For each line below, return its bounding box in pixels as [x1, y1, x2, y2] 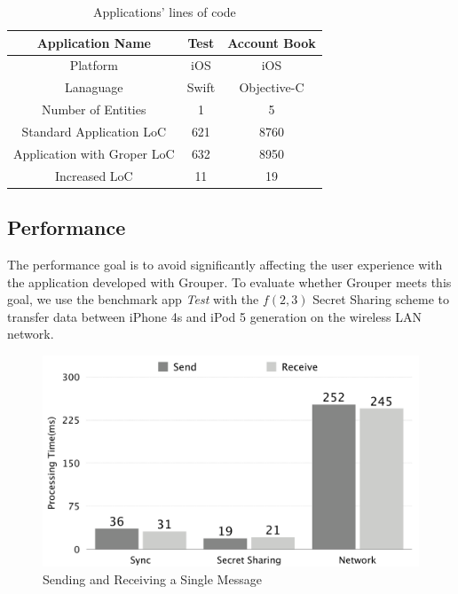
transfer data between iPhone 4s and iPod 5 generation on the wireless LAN [7, 307, 422, 325]
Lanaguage [65, 78, 123, 97]
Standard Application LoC [21, 121, 167, 140]
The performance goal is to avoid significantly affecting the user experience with [7, 254, 443, 273]
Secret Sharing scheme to [312, 290, 449, 309]
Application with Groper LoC [13, 144, 175, 162]
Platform [69, 56, 118, 74]
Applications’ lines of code [93, 3, 236, 20]
